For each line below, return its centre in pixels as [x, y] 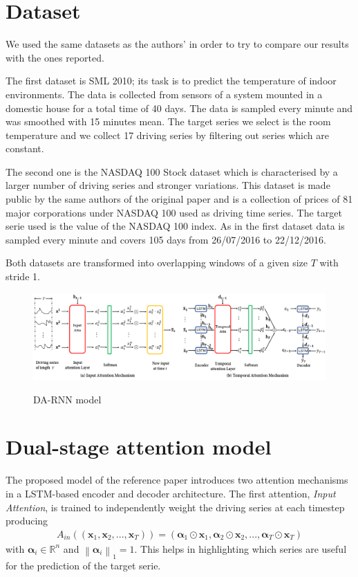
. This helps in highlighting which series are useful [241, 548]
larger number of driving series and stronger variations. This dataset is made [168, 185]
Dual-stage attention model [139, 447]
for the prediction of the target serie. [83, 566]
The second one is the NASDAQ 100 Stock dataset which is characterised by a [172, 171]
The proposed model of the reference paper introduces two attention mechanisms [177, 480]
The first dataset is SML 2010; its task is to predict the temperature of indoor [171, 81]
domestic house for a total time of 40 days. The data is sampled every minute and [179, 108]
